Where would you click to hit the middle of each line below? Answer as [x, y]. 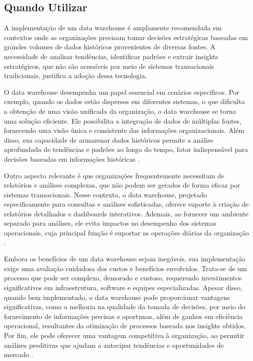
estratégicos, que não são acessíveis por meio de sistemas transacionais [109, 66]
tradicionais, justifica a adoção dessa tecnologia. [75, 75]
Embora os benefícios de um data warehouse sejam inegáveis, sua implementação [125, 259]
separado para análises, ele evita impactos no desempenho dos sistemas [110, 223]
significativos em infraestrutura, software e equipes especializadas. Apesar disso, [123, 287]
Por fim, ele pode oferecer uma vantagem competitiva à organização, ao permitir [124, 335]
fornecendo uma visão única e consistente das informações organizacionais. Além [124, 130]
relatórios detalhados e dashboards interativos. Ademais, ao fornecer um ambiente [126, 213]
